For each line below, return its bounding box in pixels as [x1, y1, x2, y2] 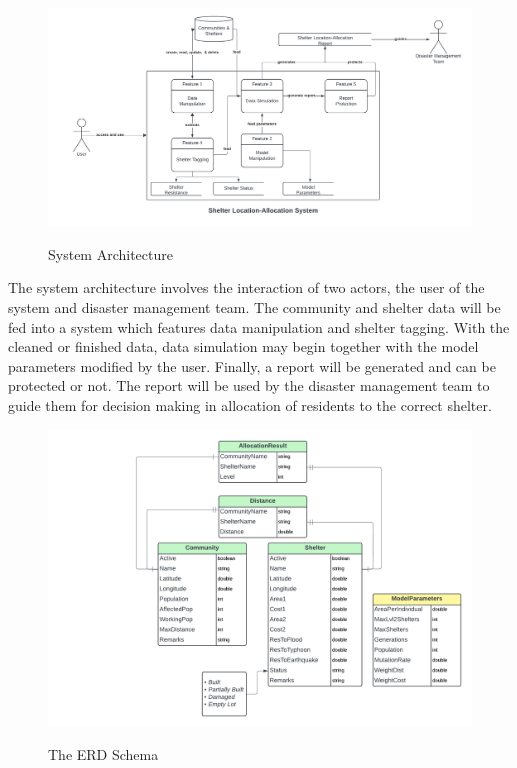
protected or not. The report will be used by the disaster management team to [8, 375, 490, 396]
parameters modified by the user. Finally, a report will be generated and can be [8, 355, 496, 376]
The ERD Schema [48, 744, 159, 765]
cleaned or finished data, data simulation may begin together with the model [8, 336, 479, 357]
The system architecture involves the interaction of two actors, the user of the [8, 277, 485, 298]
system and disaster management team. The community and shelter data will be [8, 296, 501, 317]
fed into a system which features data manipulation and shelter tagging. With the [8, 316, 510, 337]
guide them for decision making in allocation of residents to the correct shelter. [8, 394, 492, 415]
